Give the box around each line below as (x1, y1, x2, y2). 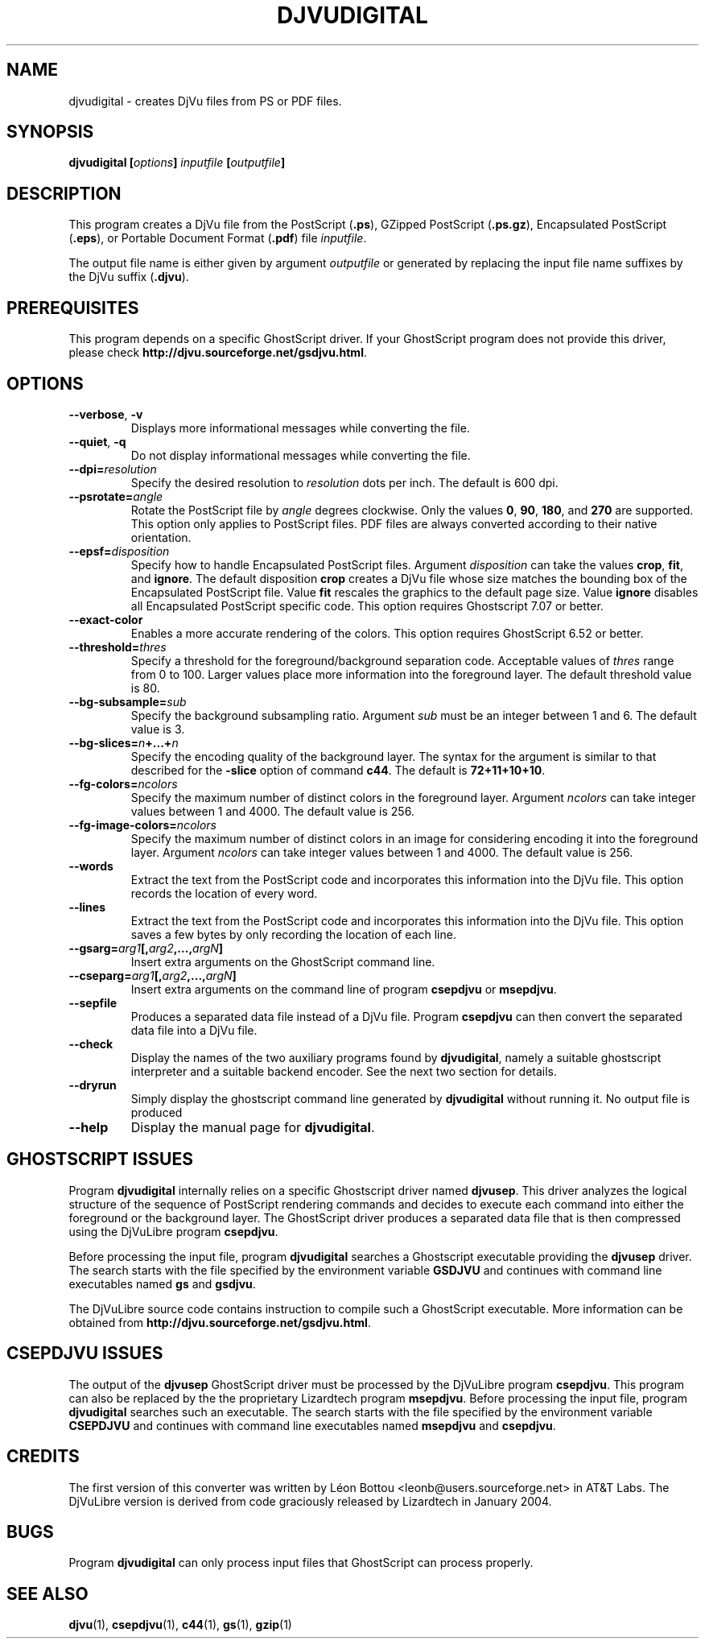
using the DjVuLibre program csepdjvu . (68, 1224, 278, 1238)
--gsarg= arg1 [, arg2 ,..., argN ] (68, 940, 224, 955)
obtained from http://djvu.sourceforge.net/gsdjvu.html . (68, 1315, 371, 1329)
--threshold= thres (68, 639, 167, 654)
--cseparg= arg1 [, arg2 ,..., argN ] (68, 968, 237, 982)
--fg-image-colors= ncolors (68, 817, 216, 832)
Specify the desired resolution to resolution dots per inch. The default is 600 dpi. (130, 475, 559, 490)
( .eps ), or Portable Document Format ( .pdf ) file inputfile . (68, 231, 367, 246)
